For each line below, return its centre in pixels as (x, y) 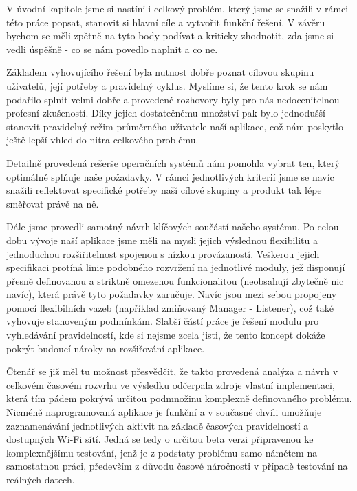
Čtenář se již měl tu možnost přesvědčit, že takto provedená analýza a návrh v (172, 371)
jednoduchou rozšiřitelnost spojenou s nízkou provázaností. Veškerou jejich (163, 253)
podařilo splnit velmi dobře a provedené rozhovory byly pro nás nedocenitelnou (173, 99)
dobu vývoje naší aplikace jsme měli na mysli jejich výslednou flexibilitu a (162, 240)
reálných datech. (41, 479)
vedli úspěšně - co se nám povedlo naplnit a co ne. (112, 49)
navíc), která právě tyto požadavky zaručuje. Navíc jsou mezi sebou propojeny (172, 294)
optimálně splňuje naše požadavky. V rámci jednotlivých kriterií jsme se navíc (170, 176)
